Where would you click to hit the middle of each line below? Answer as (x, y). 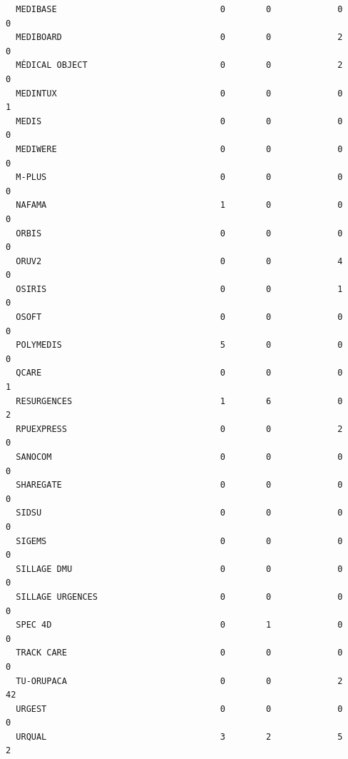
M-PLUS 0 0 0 (179, 177)
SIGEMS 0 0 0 (179, 541)
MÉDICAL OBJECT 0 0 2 (179, 65)
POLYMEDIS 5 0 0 (179, 345)
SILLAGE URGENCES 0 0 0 (179, 597)
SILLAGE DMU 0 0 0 (179, 569)
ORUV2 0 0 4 (179, 261)
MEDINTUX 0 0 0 (179, 93)
